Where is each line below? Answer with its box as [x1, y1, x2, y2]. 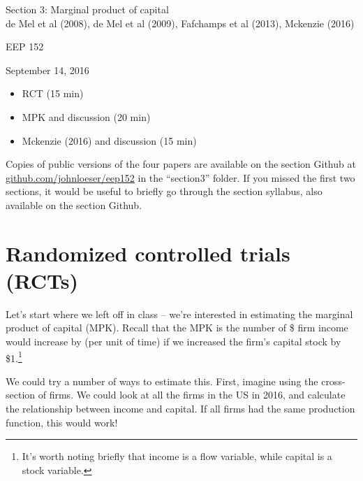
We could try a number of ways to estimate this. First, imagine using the [6, 373, 318, 388]
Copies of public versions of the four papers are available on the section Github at [6, 157, 356, 171]
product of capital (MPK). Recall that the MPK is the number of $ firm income [6, 320, 348, 335]
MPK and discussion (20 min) [22, 109, 151, 124]
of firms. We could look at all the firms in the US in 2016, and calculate [38, 387, 346, 402]
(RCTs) [6, 266, 78, 294]
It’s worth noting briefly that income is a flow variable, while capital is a [22, 449, 332, 464]
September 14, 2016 [6, 62, 89, 77]
